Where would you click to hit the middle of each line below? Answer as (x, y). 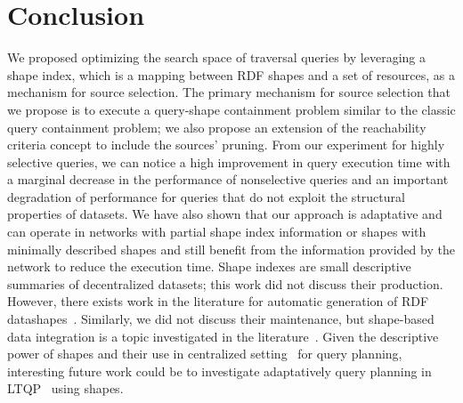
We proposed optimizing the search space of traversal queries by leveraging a (216, 57)
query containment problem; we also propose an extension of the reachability (217, 127)
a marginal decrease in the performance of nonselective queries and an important (228, 179)
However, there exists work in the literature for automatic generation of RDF (218, 301)
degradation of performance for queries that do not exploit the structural (206, 196)
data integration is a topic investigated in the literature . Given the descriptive (223, 336)
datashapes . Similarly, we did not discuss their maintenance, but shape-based (221, 319)
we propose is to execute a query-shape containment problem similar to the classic (231, 109)
